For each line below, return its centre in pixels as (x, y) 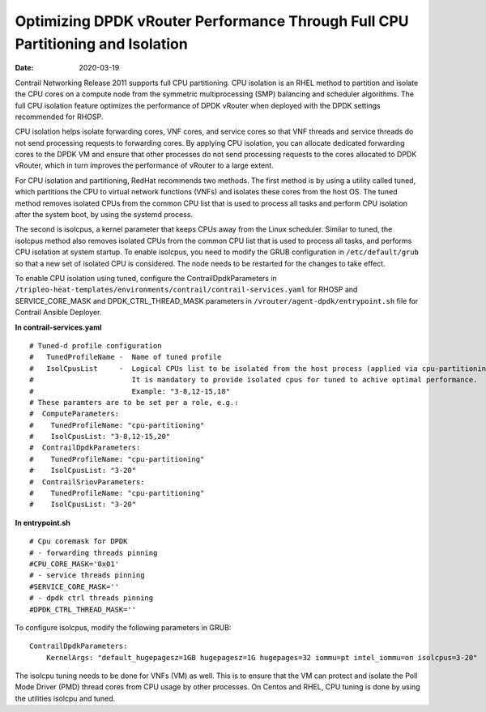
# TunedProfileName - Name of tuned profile (126, 357)
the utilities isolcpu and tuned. (65, 698)
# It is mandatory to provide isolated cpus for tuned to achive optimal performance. (254, 380)
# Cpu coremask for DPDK (79, 541)
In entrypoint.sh (43, 522)
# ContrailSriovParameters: (87, 482)
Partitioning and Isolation (101, 44)
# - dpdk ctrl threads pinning (92, 598)
